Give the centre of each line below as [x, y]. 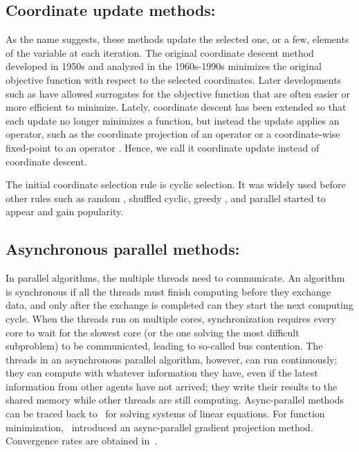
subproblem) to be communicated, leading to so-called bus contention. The [164, 346]
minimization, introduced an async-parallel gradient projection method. [159, 427]
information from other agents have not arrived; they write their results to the [172, 386]
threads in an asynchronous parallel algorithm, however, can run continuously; [172, 359]
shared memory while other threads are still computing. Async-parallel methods [175, 400]
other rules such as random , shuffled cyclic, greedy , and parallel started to [166, 198]
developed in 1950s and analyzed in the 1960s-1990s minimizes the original [164, 66]
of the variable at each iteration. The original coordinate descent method [160, 52]
